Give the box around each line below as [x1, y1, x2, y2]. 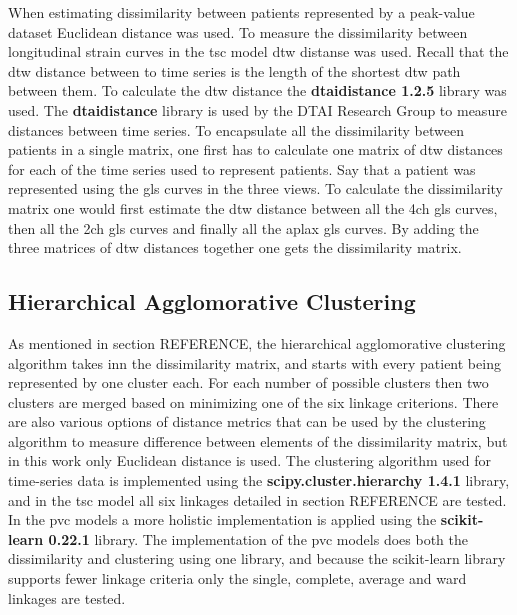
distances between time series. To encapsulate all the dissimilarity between [8, 119, 464, 140]
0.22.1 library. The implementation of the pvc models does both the [48, 528, 468, 549]
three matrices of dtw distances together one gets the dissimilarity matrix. [8, 237, 462, 258]
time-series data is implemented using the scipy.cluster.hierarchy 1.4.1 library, [8, 470, 510, 491]
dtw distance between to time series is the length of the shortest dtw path [8, 60, 461, 81]
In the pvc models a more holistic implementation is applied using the [8, 509, 437, 530]
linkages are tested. [8, 587, 126, 608]
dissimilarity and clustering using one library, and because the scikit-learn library [8, 548, 506, 569]
